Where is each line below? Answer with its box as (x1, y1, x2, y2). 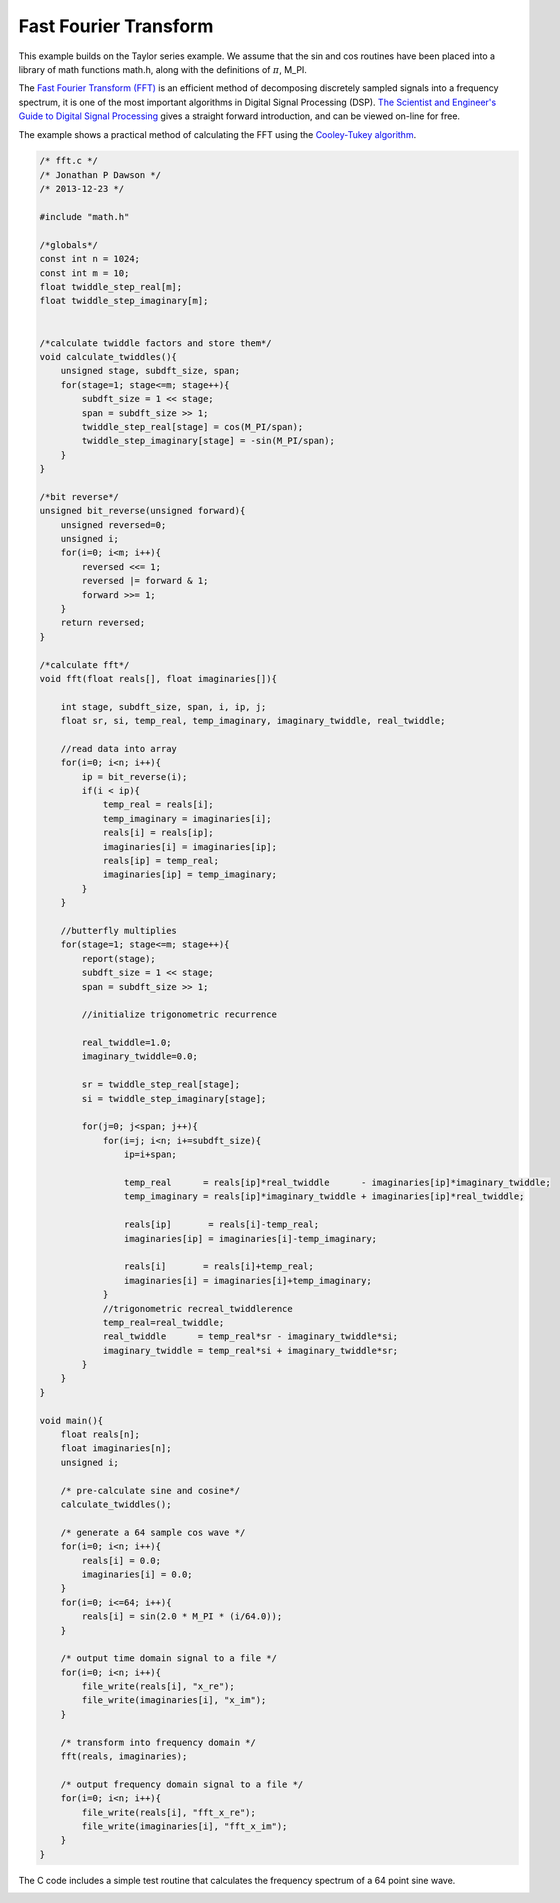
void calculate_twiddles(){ (39, 351, 177, 362)
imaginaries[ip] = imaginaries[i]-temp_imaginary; (123, 1233, 378, 1244)
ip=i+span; (123, 1149, 177, 1160)
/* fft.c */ (39, 155, 99, 167)
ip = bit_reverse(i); (81, 771, 188, 782)
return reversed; (60, 617, 146, 629)
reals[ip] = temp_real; (102, 855, 220, 867)
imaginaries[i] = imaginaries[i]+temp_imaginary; (123, 1275, 372, 1286)
